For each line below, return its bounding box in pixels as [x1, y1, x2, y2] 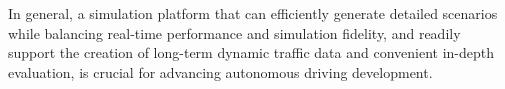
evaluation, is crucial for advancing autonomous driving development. [8, 61, 433, 82]
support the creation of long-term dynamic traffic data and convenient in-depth [8, 42, 494, 63]
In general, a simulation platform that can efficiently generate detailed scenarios [8, 3, 498, 23]
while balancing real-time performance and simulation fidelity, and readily [8, 22, 461, 43]
